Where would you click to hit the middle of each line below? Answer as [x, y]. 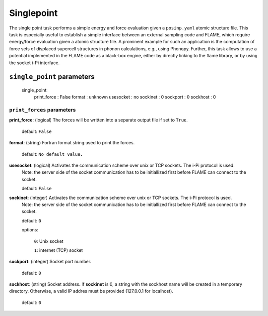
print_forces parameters [43, 110]
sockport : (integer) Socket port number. [50, 262]
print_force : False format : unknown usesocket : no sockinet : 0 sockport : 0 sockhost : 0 [125, 97]
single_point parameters [52, 77]
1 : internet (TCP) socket [58, 250]
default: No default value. [52, 154]
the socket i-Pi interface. [34, 63]
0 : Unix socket [49, 241]
